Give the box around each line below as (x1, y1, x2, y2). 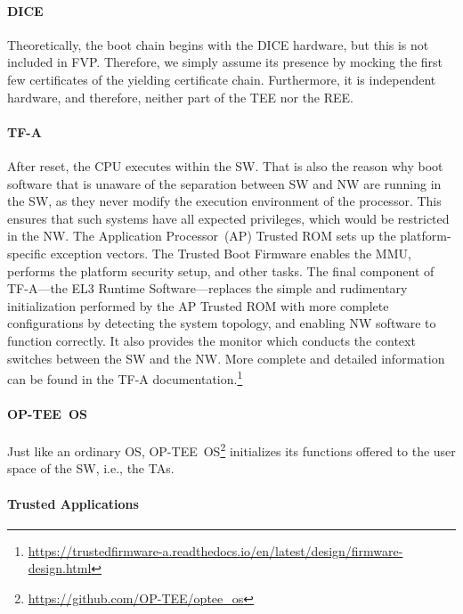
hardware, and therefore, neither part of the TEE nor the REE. (7, 87, 354, 106)
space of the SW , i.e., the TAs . (7, 459, 175, 478)
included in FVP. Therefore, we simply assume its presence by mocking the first (7, 53, 443, 71)
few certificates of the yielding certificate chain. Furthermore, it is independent (7, 70, 436, 88)
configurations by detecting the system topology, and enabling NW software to (7, 314, 436, 332)
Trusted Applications (7, 494, 139, 512)
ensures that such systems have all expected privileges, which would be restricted (7, 209, 450, 227)
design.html (28, 559, 92, 577)
